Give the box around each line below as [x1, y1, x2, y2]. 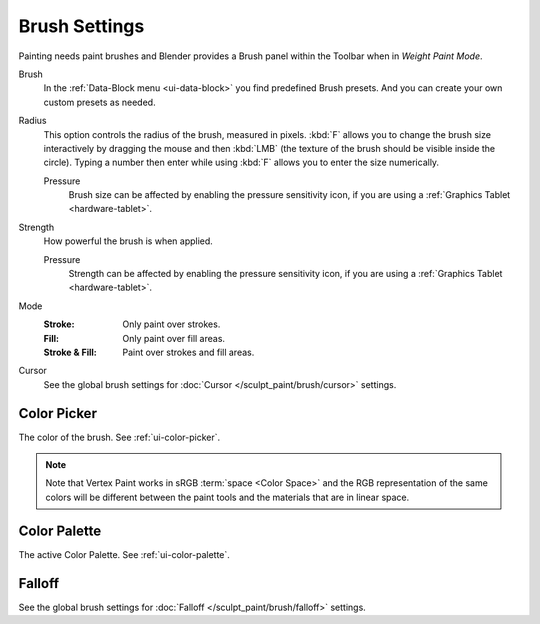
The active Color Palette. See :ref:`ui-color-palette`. [18, 548, 230, 560]
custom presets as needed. [43, 96, 156, 108]
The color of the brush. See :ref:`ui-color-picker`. [18, 431, 220, 443]
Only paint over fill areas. [122, 332, 225, 344]
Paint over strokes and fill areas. [122, 346, 255, 358]
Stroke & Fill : [43, 346, 97, 358]
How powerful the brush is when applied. [43, 235, 214, 247]
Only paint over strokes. [122, 318, 221, 330]
